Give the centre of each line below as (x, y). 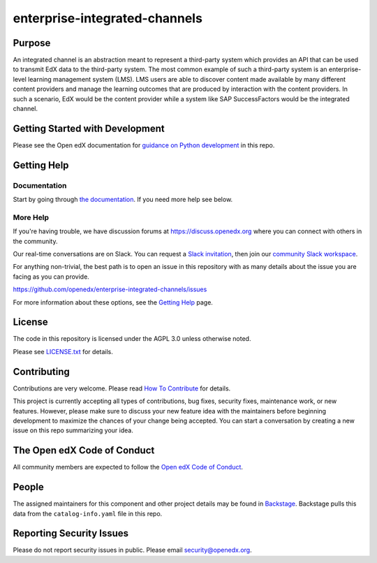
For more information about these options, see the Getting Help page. (113, 302)
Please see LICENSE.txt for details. (63, 351)
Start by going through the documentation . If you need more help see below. (123, 200)
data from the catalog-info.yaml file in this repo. (88, 513)
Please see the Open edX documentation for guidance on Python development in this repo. (144, 145)
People (29, 487)
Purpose (32, 43)
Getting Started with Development (89, 128)
